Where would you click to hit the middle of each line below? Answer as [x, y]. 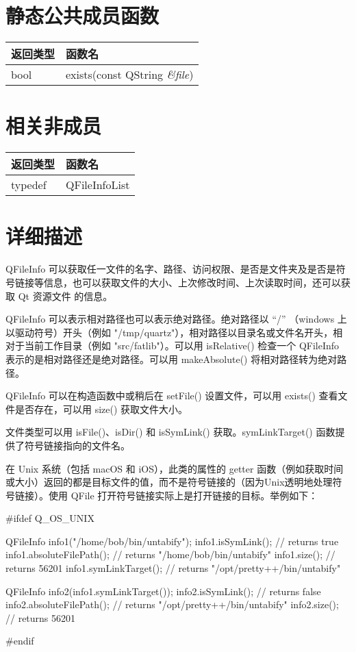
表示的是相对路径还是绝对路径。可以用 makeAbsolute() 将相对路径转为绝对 [171, 359]
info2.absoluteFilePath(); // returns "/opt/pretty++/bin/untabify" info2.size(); [172, 604]
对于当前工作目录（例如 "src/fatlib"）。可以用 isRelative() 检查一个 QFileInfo [173, 346]
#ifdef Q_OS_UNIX [50, 518]
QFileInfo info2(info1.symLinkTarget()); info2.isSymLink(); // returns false [163, 591]
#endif [20, 641]
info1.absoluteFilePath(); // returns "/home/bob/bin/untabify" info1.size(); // [170, 554]
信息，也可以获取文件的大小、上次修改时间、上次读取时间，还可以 [192, 282]
